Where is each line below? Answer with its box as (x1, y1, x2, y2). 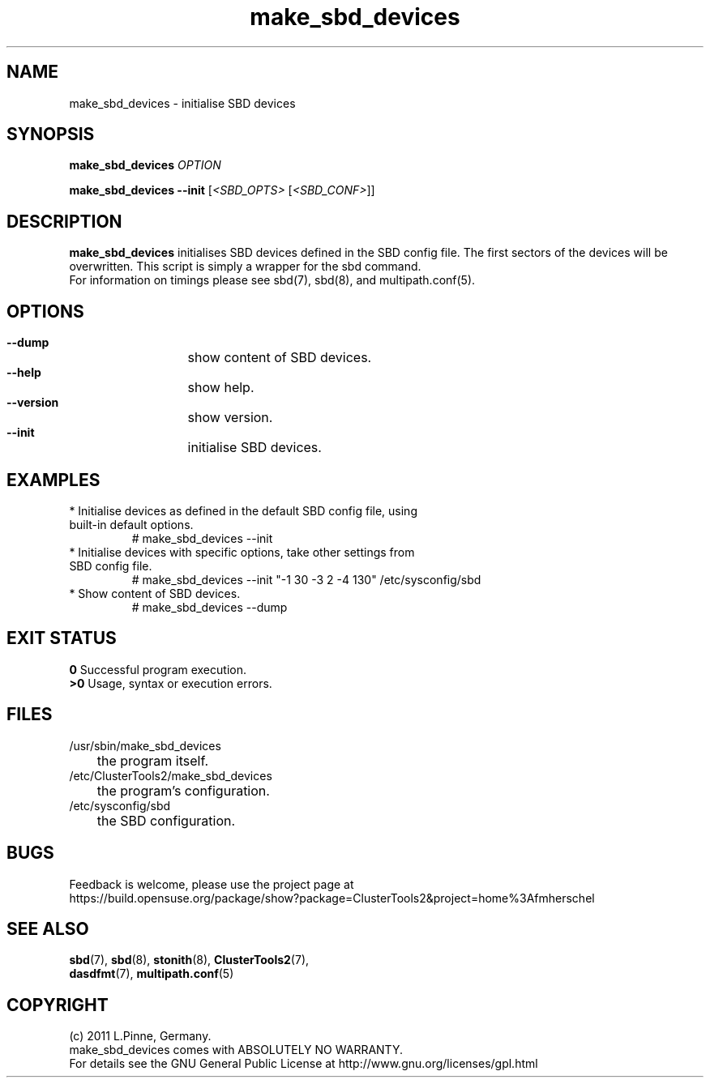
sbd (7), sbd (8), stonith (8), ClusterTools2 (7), (69, 953, 310, 967)
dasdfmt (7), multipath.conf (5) (69, 967, 234, 981)
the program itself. (96, 752, 209, 769)
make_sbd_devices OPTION (69, 158, 221, 173)
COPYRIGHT (6, 994, 109, 1015)
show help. (187, 379, 254, 396)
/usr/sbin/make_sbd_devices (69, 738, 221, 753)
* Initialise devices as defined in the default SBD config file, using (69, 503, 417, 518)
